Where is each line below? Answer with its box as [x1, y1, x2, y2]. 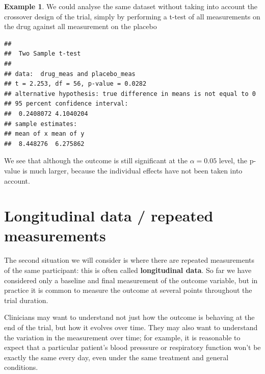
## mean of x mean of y [4, 130, 85, 138]
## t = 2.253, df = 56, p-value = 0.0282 [4, 80, 147, 88]
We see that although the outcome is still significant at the [4, 155, 188, 166]
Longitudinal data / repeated [4, 205, 214, 226]
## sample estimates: [4, 120, 77, 128]
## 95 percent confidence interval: [4, 100, 128, 108]
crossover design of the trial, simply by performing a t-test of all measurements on [4, 11, 260, 21]
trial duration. [4, 294, 48, 305]
